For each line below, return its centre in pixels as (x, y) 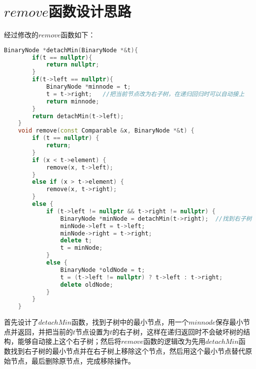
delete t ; (76, 241)
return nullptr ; (73, 65)
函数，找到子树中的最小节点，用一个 (130, 322)
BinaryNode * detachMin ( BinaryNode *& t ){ (71, 50)
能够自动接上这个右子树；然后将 (69, 341)
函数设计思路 (90, 11)
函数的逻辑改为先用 (175, 341)
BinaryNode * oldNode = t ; (103, 270)
